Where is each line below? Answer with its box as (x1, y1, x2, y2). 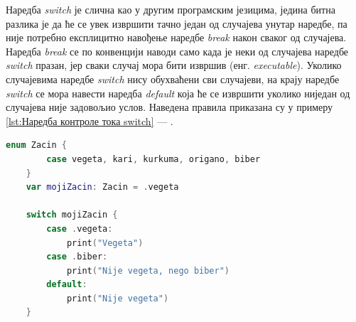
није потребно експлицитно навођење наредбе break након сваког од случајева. (6, 30, 347, 45)
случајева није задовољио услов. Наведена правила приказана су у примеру (6, 100, 333, 114)
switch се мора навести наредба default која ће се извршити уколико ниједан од (6, 85, 350, 100)
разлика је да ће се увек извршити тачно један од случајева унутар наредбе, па (6, 16, 347, 31)
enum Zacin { (6, 140, 67, 151)
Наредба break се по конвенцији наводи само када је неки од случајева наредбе (6, 43, 349, 58)
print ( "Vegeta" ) (66, 237, 144, 248)
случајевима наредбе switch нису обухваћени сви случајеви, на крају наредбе (6, 71, 340, 86)
